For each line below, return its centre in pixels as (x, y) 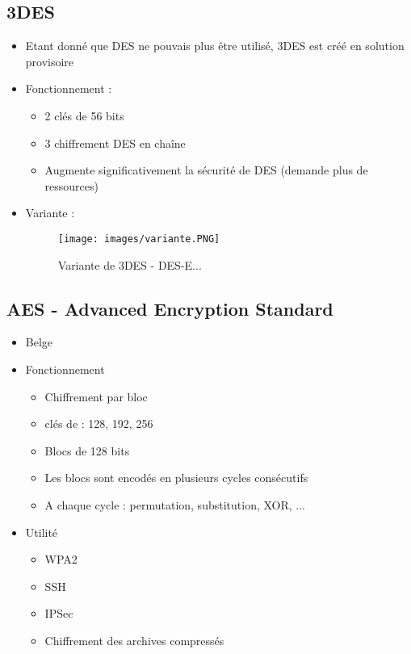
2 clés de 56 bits (84, 115)
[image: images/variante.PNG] (139, 239)
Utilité (42, 532)
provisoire (50, 61)
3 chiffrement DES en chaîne (115, 143)
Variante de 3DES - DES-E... (130, 264)
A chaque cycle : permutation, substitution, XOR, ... (175, 504)
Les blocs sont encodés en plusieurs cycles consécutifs (176, 478)
